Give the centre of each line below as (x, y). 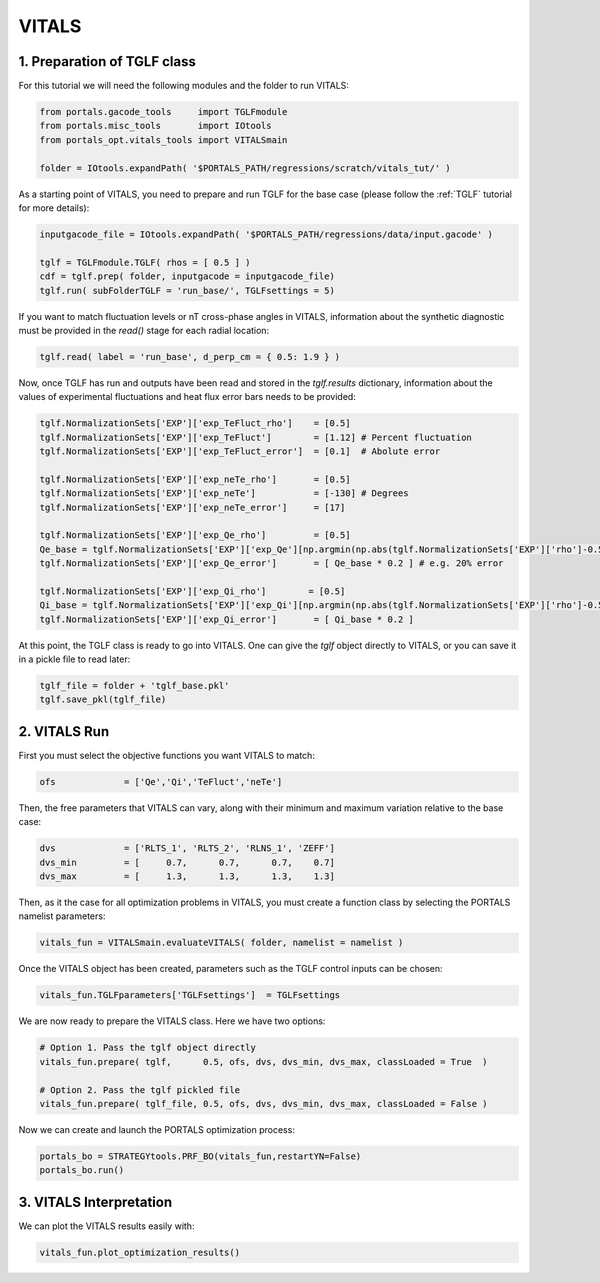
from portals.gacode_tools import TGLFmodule (163, 112)
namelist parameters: (62, 916)
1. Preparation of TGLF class (107, 61)
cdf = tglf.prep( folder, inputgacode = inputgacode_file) (187, 276)
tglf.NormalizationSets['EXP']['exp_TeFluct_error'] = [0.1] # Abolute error (240, 451)
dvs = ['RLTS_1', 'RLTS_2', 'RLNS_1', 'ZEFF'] (187, 848)
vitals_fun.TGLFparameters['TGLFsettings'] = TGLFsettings (190, 995)
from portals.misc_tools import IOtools (155, 126)
